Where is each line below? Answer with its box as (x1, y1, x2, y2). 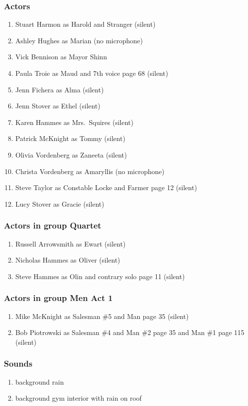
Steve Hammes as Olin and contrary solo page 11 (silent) (15, 271, 185, 281)
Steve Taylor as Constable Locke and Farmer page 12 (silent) (15, 182, 197, 193)
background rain (15, 376, 64, 387)
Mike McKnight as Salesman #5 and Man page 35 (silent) (15, 311, 189, 321)
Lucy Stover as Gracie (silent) (15, 198, 104, 209)
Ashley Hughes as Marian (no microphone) (15, 35, 143, 45)
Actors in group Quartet (4, 219, 101, 231)
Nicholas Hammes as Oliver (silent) (15, 255, 120, 265)
